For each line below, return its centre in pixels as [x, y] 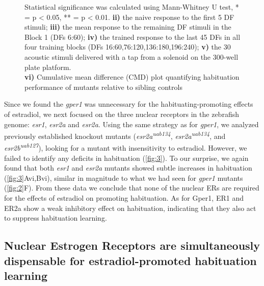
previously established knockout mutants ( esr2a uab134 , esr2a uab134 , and [115, 135]
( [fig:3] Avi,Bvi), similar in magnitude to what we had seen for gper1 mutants [124, 177]
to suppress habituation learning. [56, 218]
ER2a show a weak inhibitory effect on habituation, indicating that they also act [130, 208]
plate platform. [48, 67]
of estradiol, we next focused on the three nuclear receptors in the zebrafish [122, 114]
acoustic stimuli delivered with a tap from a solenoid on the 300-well [131, 56]
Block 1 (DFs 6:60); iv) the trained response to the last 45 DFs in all [133, 37]
